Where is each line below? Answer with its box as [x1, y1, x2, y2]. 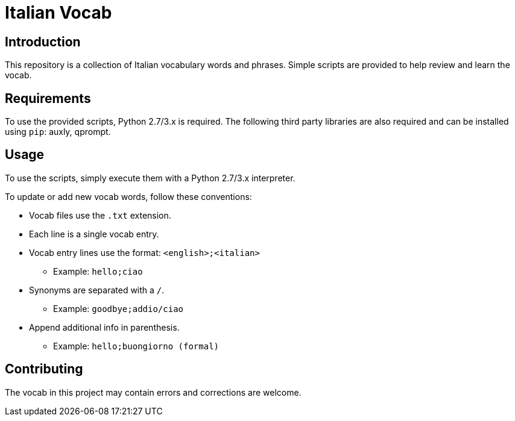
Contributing [5, 361, 83, 377]
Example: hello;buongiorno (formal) [53, 340, 219, 351]
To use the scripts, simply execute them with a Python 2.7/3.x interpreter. [5, 172, 295, 183]
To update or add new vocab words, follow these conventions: [5, 191, 252, 202]
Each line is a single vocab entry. [29, 228, 159, 239]
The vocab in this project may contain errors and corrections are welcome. [5, 387, 302, 398]
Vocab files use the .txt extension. [29, 210, 171, 220]
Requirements [5, 90, 91, 106]
